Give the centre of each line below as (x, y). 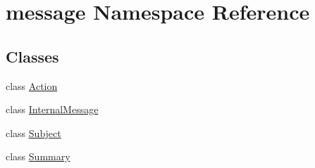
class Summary (38, 156)
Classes (32, 56)
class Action (32, 85)
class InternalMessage (52, 109)
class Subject (33, 133)
